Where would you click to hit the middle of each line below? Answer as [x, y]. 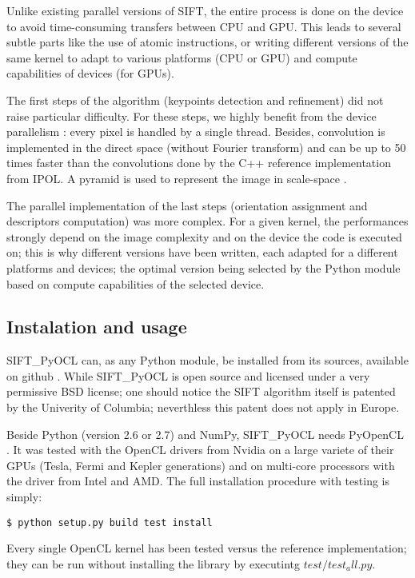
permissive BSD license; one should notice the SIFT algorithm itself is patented [201, 391]
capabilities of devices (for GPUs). [90, 73]
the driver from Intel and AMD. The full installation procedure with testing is [198, 481]
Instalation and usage [97, 327]
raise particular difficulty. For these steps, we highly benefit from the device [192, 116]
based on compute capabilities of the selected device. [136, 283]
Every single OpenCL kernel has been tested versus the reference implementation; [207, 548]
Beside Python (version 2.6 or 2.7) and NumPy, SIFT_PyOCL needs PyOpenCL [205, 434]
